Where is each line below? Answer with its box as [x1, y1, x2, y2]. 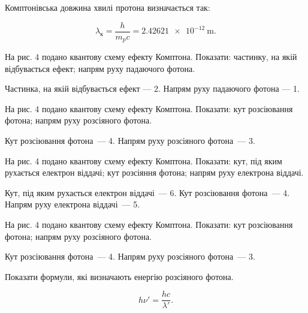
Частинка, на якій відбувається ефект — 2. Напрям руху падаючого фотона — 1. [5, 82, 300, 95]
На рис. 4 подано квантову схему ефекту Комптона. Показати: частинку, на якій [5, 50, 297, 63]
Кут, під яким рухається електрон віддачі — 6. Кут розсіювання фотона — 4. [5, 186, 290, 198]
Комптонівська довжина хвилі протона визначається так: [5, 1, 210, 13]
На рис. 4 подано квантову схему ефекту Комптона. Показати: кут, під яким [5, 154, 282, 167]
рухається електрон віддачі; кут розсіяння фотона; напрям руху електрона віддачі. [5, 166, 304, 179]
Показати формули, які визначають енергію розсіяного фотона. [5, 270, 234, 282]
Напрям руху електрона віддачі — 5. [5, 198, 140, 210]
